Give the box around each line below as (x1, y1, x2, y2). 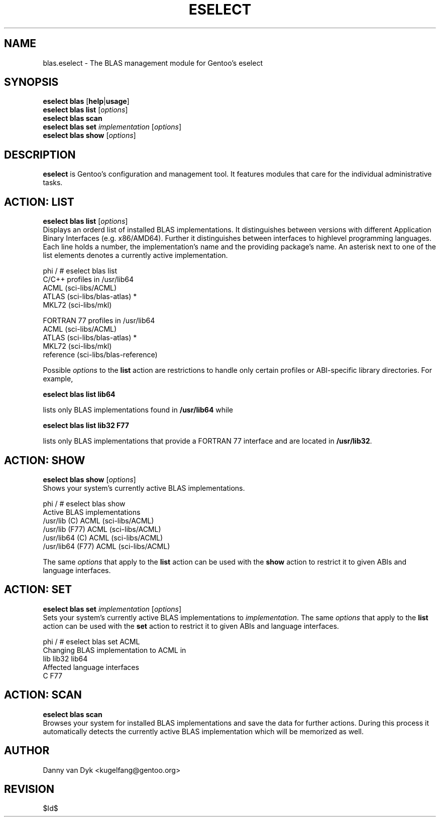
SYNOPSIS (4, 76, 59, 89)
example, (43, 374, 73, 383)
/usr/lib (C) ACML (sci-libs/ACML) (43, 516, 154, 525)
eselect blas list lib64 (43, 390, 116, 399)
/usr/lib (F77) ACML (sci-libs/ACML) (43, 524, 161, 533)
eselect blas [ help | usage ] (43, 97, 130, 106)
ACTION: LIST (4, 195, 74, 208)
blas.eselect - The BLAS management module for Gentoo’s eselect (43, 58, 263, 67)
